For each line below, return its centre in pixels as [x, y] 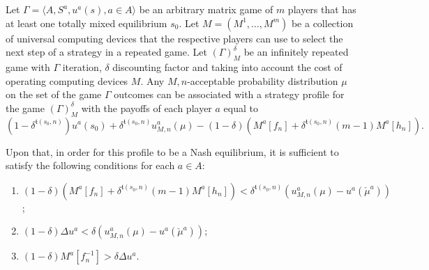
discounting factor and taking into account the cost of [227, 66]
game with [28, 66]
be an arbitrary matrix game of [206, 9]
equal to [241, 108]
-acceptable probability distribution [263, 80]
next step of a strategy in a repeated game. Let [106, 52]
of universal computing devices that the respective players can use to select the [174, 38]
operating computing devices [67, 80]
